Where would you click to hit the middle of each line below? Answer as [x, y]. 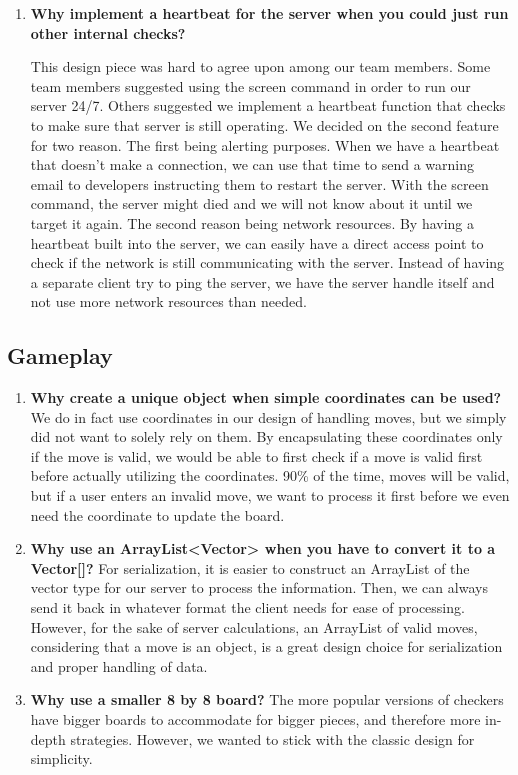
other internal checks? [108, 32]
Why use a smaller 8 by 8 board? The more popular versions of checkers [267, 699]
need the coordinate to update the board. [157, 514]
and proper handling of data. [119, 665]
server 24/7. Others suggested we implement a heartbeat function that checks [268, 105]
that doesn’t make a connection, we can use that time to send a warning [252, 164]
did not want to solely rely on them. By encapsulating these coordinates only [266, 436]
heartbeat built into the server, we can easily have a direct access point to [257, 242]
